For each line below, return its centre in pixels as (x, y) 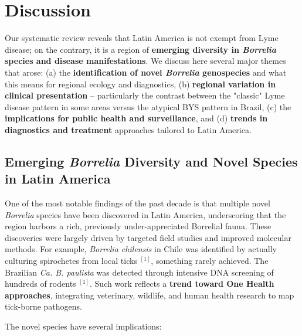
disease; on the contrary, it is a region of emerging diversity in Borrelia (141, 49)
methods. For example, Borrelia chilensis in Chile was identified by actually (141, 249)
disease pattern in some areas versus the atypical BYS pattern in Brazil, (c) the (148, 106)
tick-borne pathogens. (43, 306)
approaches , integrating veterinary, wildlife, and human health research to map (150, 295)
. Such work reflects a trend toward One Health (182, 284)
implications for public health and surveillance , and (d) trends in (136, 118)
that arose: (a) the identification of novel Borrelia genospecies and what (146, 72)
